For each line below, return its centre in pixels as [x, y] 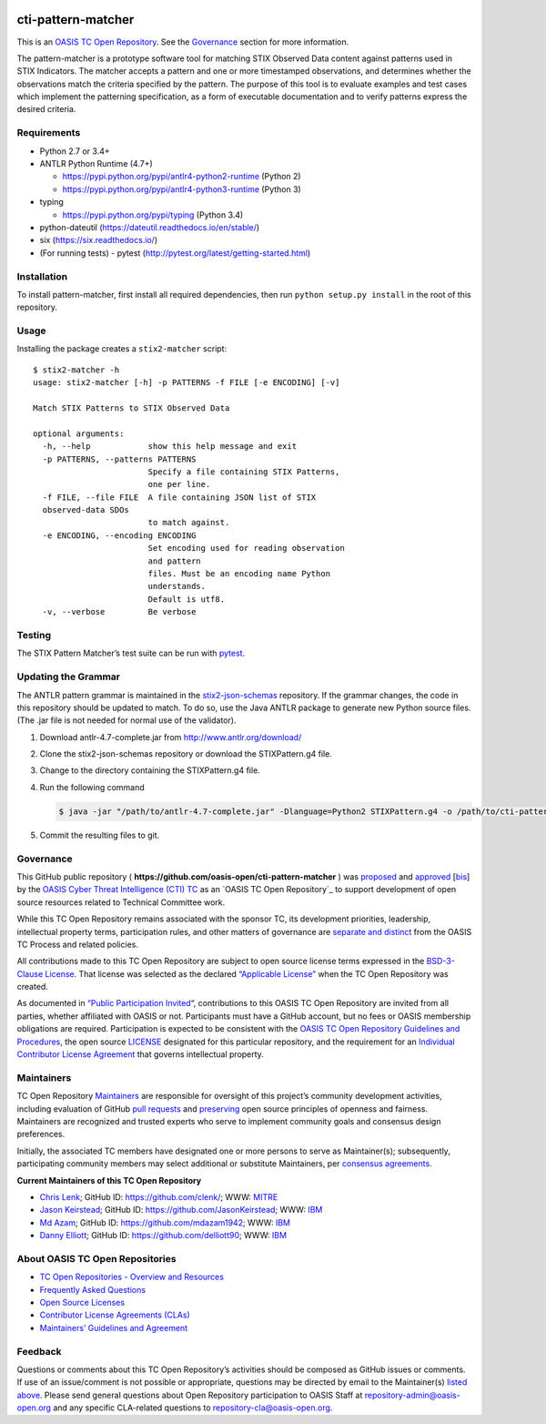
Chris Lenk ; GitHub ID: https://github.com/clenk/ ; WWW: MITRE [159, 1196]
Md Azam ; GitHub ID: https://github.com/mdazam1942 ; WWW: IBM [165, 1222]
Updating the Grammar [68, 676]
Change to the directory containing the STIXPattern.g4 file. [150, 770]
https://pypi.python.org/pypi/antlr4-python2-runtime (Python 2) [182, 177]
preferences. [41, 1134]
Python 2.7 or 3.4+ [75, 151]
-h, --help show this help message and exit [170, 447]
